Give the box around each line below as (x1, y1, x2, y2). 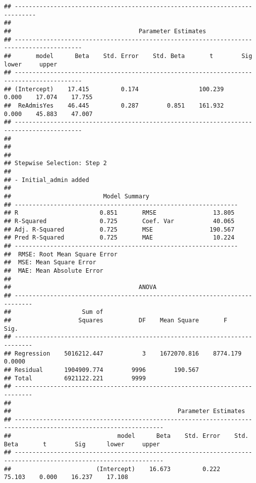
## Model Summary (4, 193, 150, 200)
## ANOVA (4, 284, 156, 291)
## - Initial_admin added (4, 176, 89, 183)
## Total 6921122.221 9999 (4, 374, 146, 382)
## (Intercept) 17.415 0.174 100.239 (4, 85, 224, 93)
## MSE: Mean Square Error (4, 259, 97, 266)
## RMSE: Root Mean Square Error (4, 250, 118, 258)
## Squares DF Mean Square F (4, 316, 228, 324)
